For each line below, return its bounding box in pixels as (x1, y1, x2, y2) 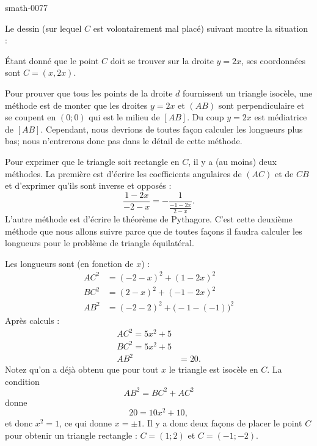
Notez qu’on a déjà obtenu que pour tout (5, 363, 159, 376)
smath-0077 (5, 1, 48, 13)
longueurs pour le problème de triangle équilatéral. (5, 236, 194, 249)
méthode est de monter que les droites (5, 98, 148, 111)
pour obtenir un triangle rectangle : (5, 429, 137, 442)
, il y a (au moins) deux (188, 155, 277, 167)
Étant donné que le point (5, 54, 99, 67)
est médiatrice (254, 111, 307, 123)
